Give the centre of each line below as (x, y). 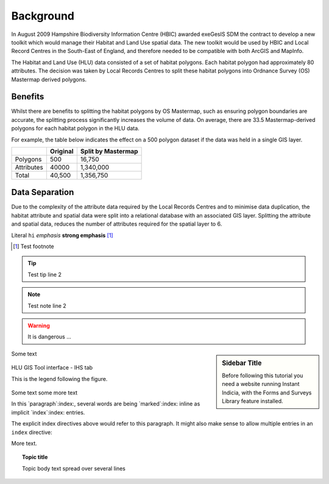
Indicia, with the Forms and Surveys (267, 393)
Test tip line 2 (45, 274)
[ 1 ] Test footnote (34, 246)
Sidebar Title (242, 363)
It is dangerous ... (49, 337)
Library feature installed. (253, 401)
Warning (39, 326)
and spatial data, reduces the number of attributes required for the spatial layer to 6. (117, 224)
